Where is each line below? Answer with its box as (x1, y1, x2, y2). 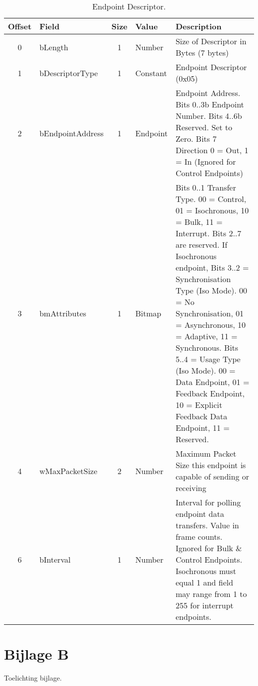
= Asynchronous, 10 (175, 319, 246, 330)
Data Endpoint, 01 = (175, 376, 250, 388)
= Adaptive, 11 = (175, 330, 238, 342)
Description (175, 20, 222, 32)
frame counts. (175, 531, 223, 542)
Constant (135, 67, 167, 79)
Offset (8, 20, 32, 32)
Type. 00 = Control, (175, 193, 247, 204)
